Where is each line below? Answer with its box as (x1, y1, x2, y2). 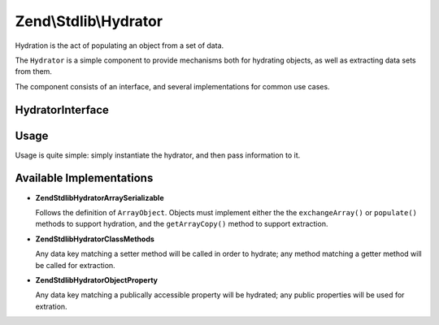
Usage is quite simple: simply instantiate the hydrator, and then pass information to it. (15, 150, 301, 160)
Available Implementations (15, 171, 154, 185)
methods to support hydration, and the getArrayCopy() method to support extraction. (35, 219, 328, 229)
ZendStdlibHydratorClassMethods (35, 234, 154, 244)
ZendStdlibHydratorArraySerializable (35, 193, 164, 202)
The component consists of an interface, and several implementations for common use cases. (15, 81, 330, 91)
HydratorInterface (15, 102, 110, 117)
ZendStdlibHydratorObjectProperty (35, 275, 159, 284)
